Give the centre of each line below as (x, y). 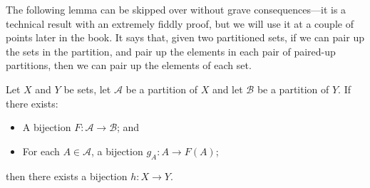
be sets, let (87, 89)
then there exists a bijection (67, 176)
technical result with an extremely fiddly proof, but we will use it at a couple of (180, 23)
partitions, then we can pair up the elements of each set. (129, 65)
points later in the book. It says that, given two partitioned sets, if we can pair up (185, 37)
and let (227, 89)
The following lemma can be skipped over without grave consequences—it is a (176, 9)
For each (41, 151)
